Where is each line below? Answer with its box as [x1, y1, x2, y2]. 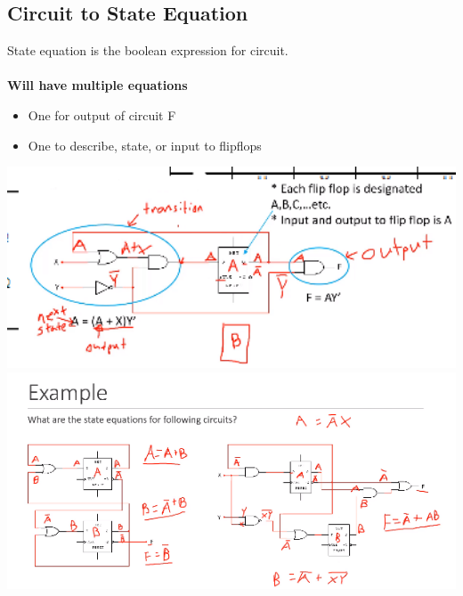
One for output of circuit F [28, 105, 176, 124]
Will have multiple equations [7, 76, 188, 94]
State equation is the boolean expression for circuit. [7, 41, 288, 60]
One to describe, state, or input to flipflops [28, 135, 262, 154]
